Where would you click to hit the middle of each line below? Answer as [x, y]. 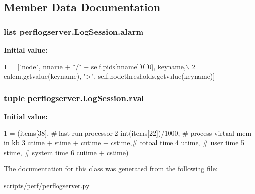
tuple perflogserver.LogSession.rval [74, 98]
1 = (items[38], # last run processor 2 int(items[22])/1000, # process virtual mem [128, 133]
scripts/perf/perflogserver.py [47, 185]
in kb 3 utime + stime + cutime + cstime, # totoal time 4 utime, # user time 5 [124, 143]
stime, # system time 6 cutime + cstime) [66, 152]
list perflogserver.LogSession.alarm [74, 31]
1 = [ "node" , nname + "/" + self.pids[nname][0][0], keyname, [95, 66]
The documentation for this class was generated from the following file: [111, 169]
